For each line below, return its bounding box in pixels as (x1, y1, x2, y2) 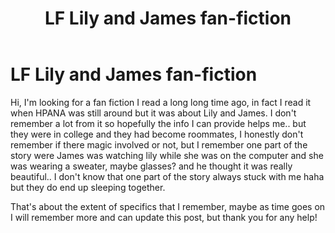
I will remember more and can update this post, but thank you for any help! (10, 211, 318, 223)
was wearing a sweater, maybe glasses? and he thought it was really (10, 160, 293, 172)
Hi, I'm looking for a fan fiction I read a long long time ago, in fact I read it (10, 96, 312, 108)
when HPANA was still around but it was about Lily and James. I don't (10, 107, 297, 119)
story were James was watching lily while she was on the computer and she (10, 149, 324, 161)
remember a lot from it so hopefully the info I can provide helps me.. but (10, 117, 307, 129)
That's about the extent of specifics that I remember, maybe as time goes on (10, 200, 326, 212)
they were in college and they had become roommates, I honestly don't (10, 128, 304, 140)
